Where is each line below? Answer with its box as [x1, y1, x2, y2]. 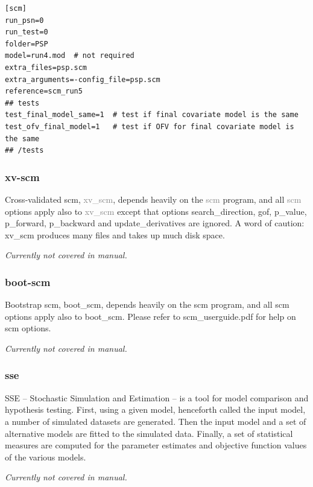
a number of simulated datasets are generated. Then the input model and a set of [5, 415, 306, 427]
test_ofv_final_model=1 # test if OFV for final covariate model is [5, 122, 294, 131]
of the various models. [5, 450, 86, 463]
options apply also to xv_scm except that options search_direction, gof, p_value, [5, 205, 307, 217]
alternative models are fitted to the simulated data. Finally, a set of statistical [5, 427, 293, 439]
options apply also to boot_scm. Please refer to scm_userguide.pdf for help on [5, 310, 296, 322]
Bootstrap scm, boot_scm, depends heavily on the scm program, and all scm [5, 298, 289, 311]
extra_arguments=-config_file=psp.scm [5, 75, 160, 84]
